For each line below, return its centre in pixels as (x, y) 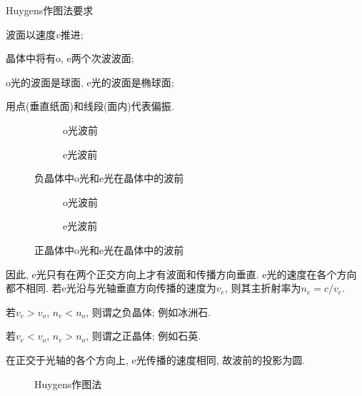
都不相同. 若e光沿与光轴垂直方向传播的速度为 (111, 288)
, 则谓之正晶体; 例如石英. (144, 336)
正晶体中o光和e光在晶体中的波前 (109, 249)
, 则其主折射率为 (263, 288)
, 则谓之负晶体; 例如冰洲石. (149, 311)
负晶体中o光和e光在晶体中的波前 (109, 178)
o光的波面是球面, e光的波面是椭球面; (90, 82)
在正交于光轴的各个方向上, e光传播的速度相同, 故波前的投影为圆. (156, 359)
